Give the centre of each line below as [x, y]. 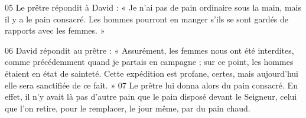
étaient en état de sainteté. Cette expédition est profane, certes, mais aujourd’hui [152, 73]
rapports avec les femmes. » [55, 30]
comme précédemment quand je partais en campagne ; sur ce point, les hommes [149, 62]
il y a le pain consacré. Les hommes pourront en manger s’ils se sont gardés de [147, 19]
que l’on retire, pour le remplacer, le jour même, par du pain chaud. [128, 108]
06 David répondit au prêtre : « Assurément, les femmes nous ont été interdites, [149, 50]
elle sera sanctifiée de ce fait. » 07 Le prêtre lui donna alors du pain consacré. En [151, 85]
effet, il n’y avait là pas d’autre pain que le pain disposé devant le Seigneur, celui [151, 96]
